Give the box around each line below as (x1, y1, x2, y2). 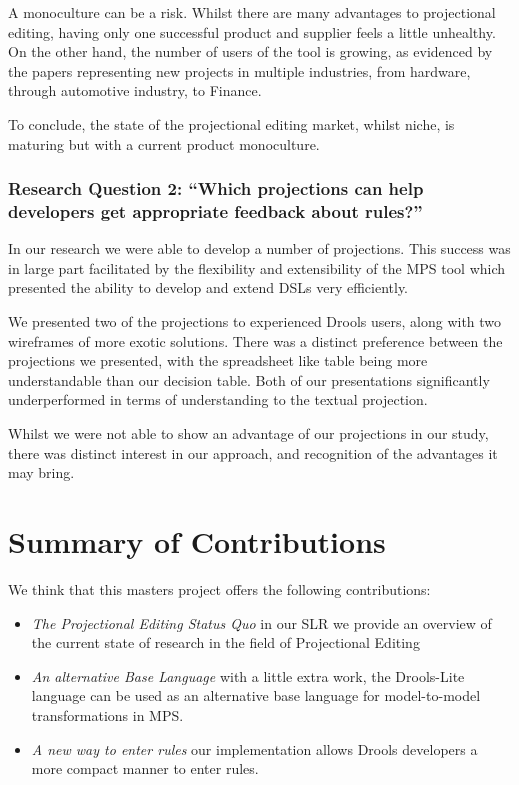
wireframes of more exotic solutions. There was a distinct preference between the (8, 330, 503, 351)
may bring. (8, 462, 75, 483)
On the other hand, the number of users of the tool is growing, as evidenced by (8, 41, 493, 62)
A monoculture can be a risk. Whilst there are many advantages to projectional (8, 2, 496, 22)
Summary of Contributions (8, 521, 386, 562)
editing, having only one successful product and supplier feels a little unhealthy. (8, 21, 496, 42)
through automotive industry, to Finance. (8, 80, 262, 101)
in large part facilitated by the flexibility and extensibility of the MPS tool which (8, 257, 506, 278)
